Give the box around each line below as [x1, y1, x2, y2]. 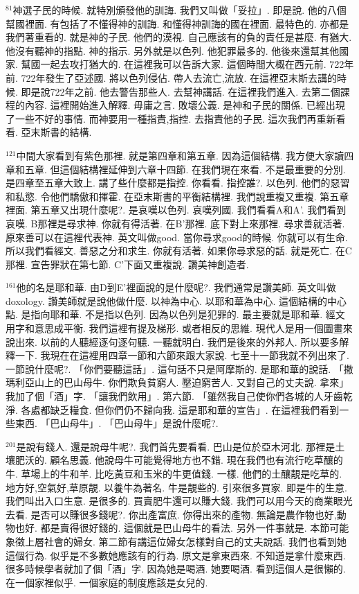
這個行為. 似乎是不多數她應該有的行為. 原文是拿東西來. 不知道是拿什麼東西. [6, 548, 346, 562]
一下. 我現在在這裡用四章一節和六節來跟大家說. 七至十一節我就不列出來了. [15, 348, 349, 362]
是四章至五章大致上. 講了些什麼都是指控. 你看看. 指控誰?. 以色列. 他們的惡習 [6, 175, 350, 190]
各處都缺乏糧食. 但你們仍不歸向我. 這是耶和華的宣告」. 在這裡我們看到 [21, 402, 340, 417]
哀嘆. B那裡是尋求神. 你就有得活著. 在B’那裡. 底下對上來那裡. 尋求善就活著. [6, 216, 345, 230]
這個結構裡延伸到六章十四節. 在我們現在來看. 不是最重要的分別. [59, 161, 346, 176]
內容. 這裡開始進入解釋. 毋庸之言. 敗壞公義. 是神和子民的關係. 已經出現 [24, 98, 345, 112]
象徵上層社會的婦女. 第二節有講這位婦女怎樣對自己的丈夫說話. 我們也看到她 [6, 534, 347, 548]
